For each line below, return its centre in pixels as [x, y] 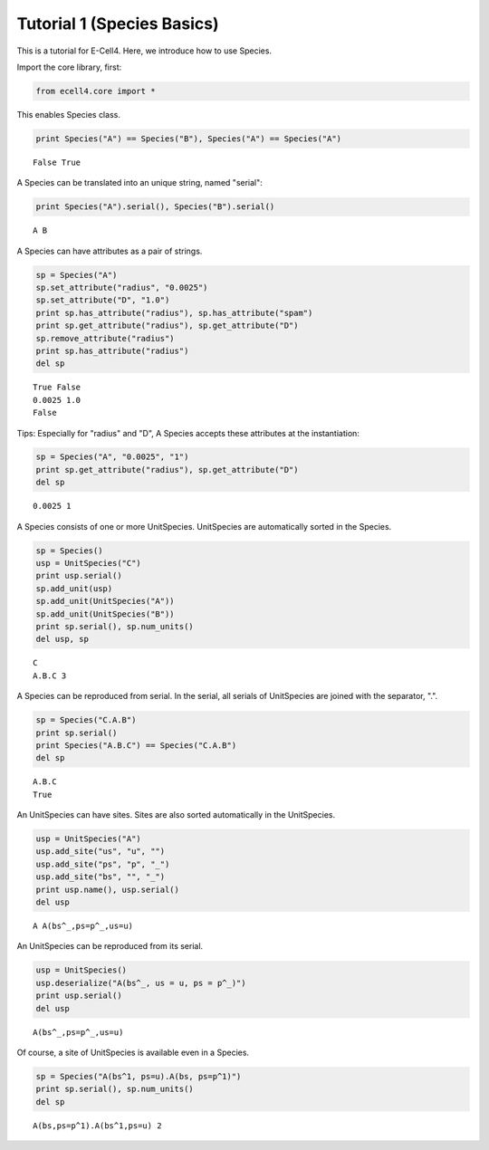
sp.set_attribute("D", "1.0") [103, 300]
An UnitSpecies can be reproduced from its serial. [110, 946]
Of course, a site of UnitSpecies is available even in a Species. [133, 1052]
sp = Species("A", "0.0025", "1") [112, 457]
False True [57, 162]
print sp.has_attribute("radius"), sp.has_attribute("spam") [174, 313]
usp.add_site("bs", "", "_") [101, 877]
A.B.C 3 [50, 676]
